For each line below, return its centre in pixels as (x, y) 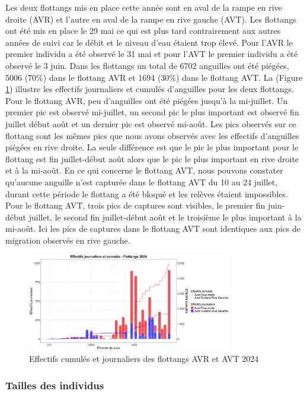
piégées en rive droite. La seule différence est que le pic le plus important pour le (152, 147)
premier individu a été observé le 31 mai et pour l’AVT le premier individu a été (152, 54)
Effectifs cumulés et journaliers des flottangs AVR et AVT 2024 (144, 359)
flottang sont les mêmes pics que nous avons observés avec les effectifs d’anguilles (152, 135)
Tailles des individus (55, 385)
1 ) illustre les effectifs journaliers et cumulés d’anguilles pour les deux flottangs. (150, 89)
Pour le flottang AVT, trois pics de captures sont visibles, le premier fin (135, 205)
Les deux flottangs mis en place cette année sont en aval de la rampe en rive (144, 7)
